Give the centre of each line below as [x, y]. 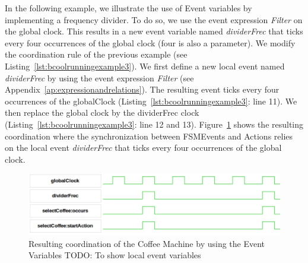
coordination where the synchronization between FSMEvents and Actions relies [149, 136]
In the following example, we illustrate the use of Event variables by [128, 8]
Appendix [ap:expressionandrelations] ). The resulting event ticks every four [142, 89]
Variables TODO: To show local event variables [115, 255]
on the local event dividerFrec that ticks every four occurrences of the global [143, 148]
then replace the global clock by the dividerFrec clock [102, 113]
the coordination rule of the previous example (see [96, 54]
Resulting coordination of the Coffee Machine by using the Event [147, 243]
